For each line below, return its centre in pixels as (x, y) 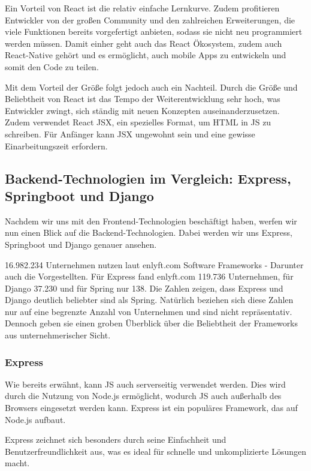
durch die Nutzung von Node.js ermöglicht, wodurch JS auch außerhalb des (143, 396)
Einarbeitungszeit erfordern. (56, 145)
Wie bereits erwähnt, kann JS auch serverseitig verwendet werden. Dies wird (145, 384)
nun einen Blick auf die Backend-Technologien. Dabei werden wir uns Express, (149, 232)
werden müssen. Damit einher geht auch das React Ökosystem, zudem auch (144, 43)
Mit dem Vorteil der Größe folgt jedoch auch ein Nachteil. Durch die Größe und (151, 87)
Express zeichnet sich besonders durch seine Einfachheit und (116, 439)
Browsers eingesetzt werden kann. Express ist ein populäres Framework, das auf (151, 408)
